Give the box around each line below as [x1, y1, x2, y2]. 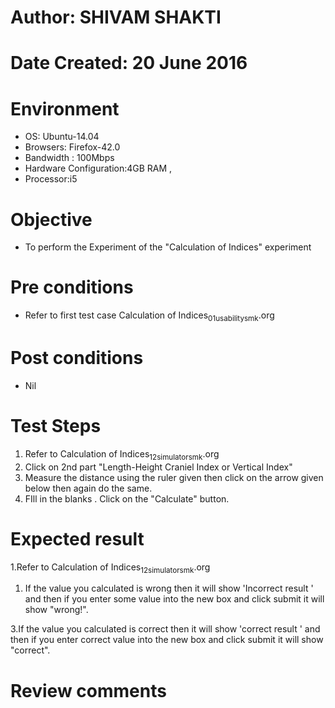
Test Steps [10, 415, 102, 438]
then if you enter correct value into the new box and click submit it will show [10, 634, 324, 646]
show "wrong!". [24, 604, 89, 616]
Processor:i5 [24, 173, 78, 185]
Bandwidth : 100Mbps [24, 152, 115, 164]
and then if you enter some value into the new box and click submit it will [24, 593, 325, 605]
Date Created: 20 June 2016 [10, 52, 248, 75]
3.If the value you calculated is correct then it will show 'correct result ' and [10, 623, 321, 635]
